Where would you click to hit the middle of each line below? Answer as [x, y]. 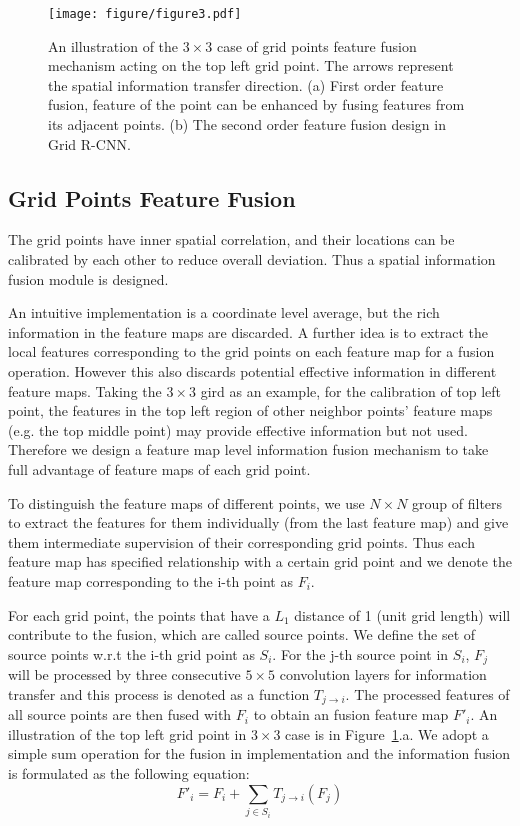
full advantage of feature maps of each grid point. [159, 468]
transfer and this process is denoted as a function [159, 693]
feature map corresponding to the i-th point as [150, 580]
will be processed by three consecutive [124, 674]
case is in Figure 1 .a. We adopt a [387, 733]
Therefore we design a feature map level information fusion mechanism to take [248, 449]
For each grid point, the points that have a [139, 614]
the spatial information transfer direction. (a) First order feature [246, 84]
